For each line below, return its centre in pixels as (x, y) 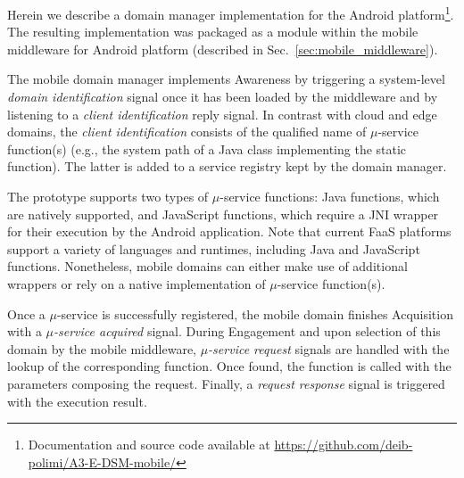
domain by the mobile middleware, (102, 348)
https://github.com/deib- (344, 445)
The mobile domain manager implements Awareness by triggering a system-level (226, 79)
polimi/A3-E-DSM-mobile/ (102, 462)
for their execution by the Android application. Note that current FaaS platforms (229, 231)
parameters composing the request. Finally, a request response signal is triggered (226, 383)
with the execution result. (77, 401)
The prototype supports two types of (108, 196)
